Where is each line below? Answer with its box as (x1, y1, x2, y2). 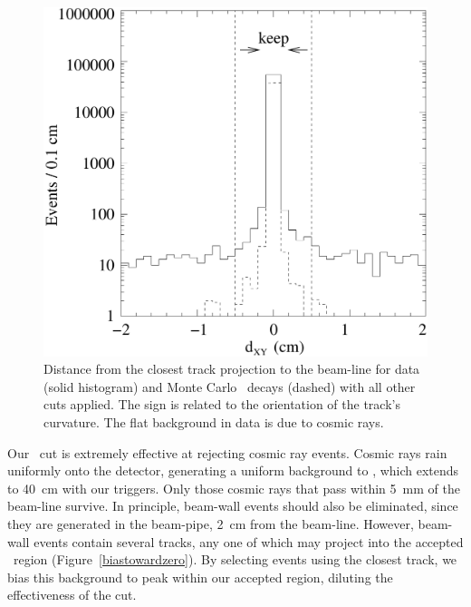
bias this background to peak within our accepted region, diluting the (7, 567, 393, 586)
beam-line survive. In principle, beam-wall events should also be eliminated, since (7, 496, 458, 515)
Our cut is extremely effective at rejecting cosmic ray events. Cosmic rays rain (7, 443, 447, 462)
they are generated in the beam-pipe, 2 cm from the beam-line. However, (7, 514, 414, 533)
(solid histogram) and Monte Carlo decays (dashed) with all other (43, 377, 416, 396)
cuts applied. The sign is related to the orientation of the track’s (43, 395, 400, 414)
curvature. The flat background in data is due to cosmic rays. (43, 413, 384, 432)
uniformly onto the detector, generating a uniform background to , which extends (7, 461, 459, 480)
